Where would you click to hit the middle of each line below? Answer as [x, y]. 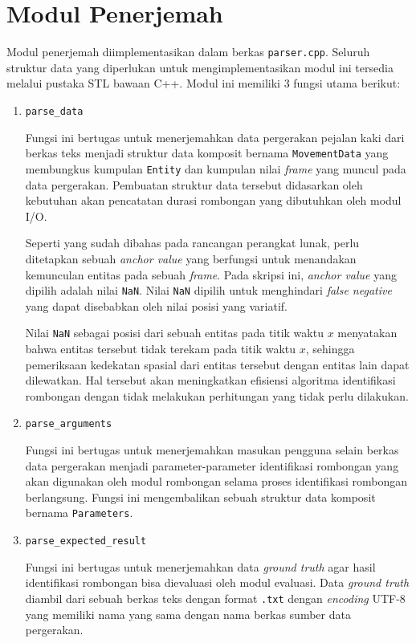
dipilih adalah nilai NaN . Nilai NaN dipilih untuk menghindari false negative [208, 290]
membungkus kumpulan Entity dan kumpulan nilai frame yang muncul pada [216, 168]
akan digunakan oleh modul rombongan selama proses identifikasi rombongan [216, 481]
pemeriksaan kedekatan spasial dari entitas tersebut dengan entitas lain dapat [217, 364]
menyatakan [367, 333]
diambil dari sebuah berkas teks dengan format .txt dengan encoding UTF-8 [215, 598]
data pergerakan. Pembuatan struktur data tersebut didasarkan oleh [194, 184]
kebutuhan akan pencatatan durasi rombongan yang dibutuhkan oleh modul [213, 200]
